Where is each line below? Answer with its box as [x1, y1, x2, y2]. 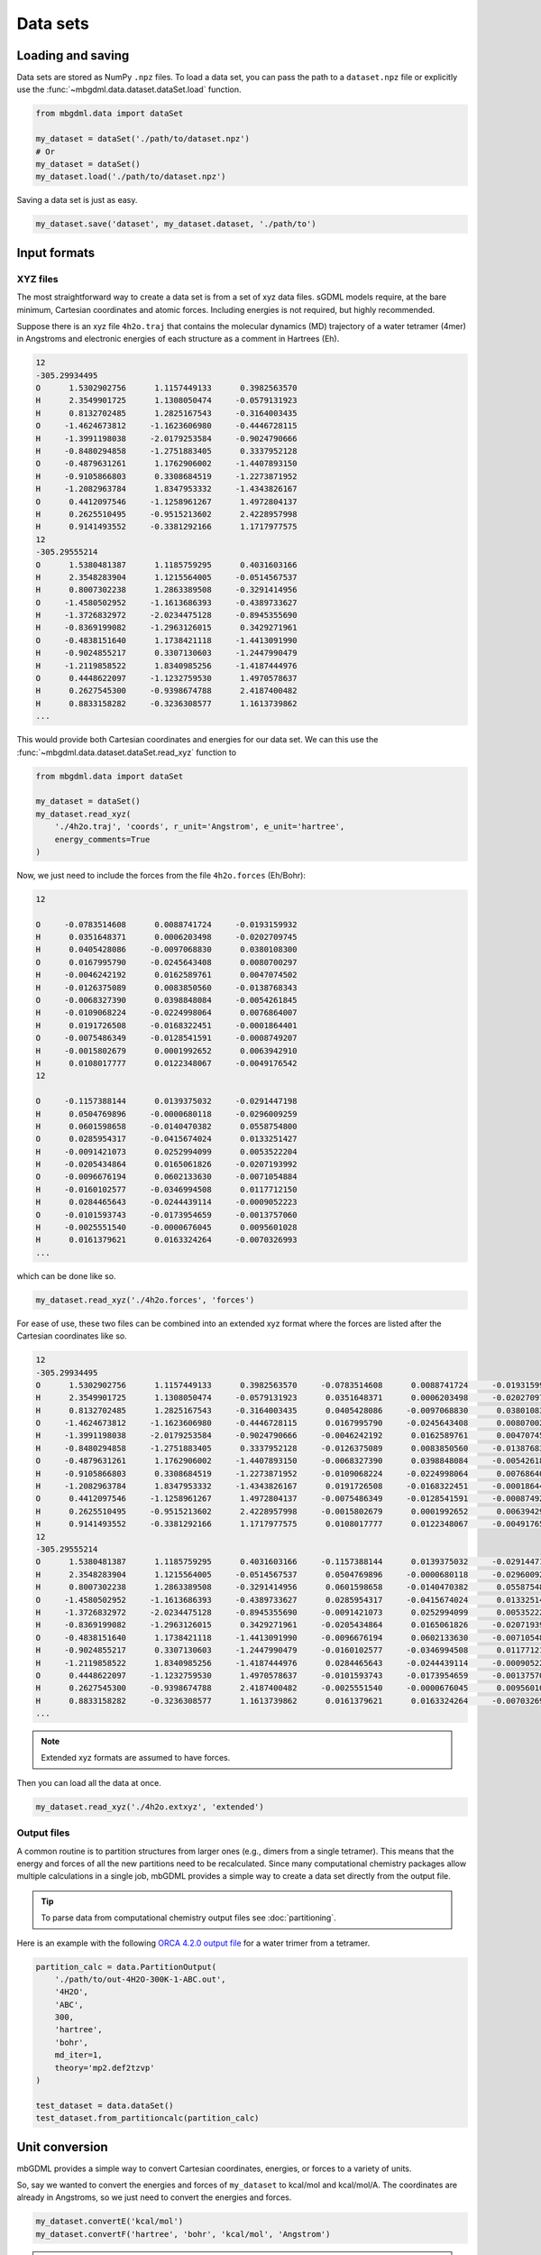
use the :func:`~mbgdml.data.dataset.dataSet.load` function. [16, 84, 242, 95]
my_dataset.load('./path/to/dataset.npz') [35, 171, 226, 182]
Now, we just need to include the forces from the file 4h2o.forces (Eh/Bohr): [16, 870, 307, 880]
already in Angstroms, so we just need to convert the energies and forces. [16, 2192, 292, 2203]
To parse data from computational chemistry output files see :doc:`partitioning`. [41, 1912, 337, 1923]
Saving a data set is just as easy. [16, 195, 138, 206]
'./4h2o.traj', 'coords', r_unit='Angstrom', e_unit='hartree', [54, 822, 345, 832]
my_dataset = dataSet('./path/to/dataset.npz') [35, 133, 250, 144]
